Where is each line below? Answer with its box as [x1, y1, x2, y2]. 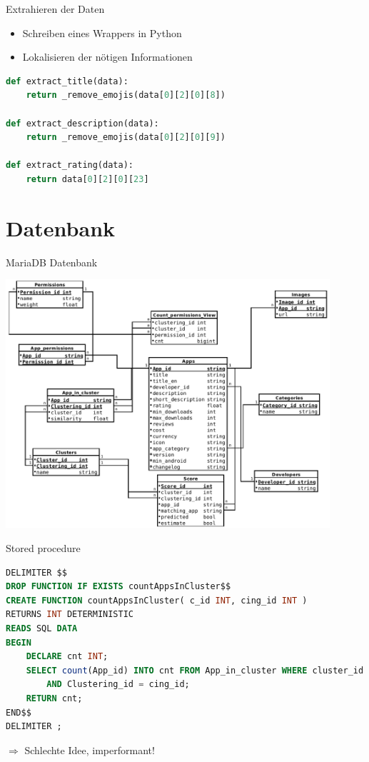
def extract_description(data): [6, 118, 159, 129]
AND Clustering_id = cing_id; [46, 679, 190, 690]
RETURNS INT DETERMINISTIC [6, 609, 133, 620]
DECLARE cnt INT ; [26, 651, 108, 662]
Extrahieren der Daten [6, 1, 105, 16]
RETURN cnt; [26, 693, 83, 703]
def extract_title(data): [6, 76, 128, 86]
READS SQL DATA [6, 623, 78, 633]
